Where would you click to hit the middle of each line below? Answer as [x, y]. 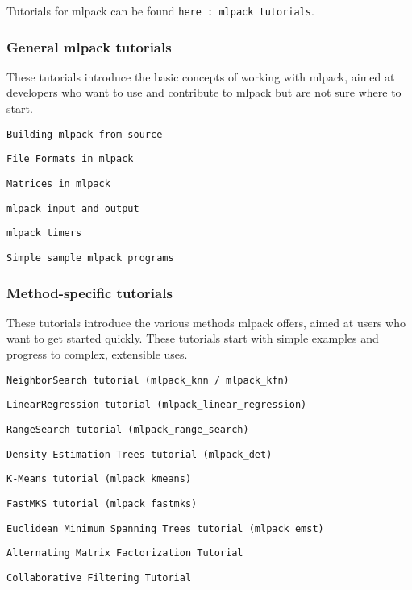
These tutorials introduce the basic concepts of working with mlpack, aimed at [201, 76]
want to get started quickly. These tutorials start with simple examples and [193, 338]
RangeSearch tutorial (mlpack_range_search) [128, 429]
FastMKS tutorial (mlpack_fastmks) [102, 503]
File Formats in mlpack [70, 159]
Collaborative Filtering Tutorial [99, 578]
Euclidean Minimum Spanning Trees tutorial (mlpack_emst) [165, 528]
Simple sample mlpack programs [90, 258]
